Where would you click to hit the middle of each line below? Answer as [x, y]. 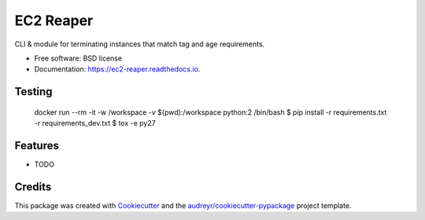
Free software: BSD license [78, 58]
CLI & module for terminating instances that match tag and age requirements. [140, 44]
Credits [33, 187]
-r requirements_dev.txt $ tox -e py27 [95, 123]
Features [37, 145]
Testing [33, 92]
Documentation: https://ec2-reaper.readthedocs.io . [117, 69]
